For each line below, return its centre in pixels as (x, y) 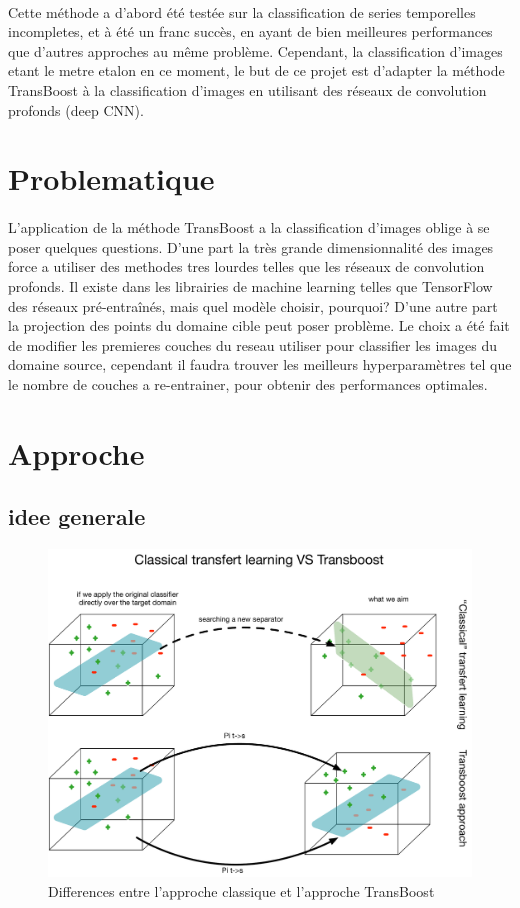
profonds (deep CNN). (76, 109)
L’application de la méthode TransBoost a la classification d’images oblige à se (249, 227)
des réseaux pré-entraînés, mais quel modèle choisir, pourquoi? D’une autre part (253, 305)
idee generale (77, 516)
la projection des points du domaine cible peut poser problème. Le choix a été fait (259, 325)
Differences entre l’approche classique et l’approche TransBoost (241, 890)
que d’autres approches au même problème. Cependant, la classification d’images (255, 50)
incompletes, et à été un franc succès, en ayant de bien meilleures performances (250, 31)
